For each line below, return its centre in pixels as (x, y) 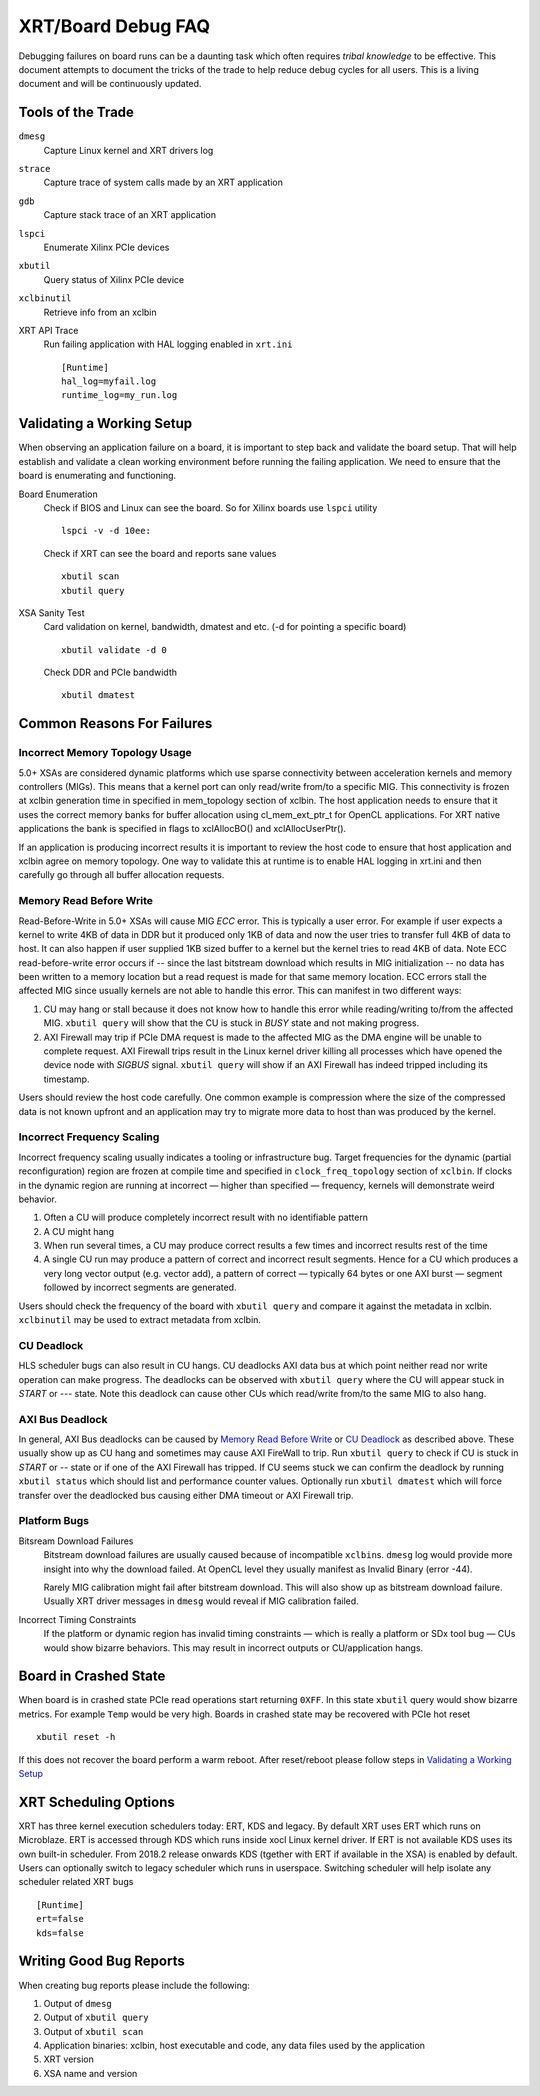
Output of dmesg (77, 2003)
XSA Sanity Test (51, 612)
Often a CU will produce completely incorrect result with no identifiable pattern (206, 1217)
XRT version (69, 2059)
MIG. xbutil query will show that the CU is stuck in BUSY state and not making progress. (231, 1023)
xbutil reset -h (76, 1737)
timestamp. (66, 1079)
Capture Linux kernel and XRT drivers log (128, 150)
